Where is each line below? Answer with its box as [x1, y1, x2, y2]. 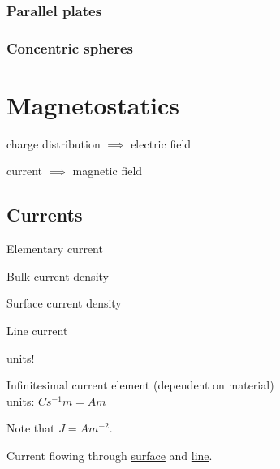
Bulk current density [6, 267, 109, 284]
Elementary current [6, 240, 103, 257]
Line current [6, 321, 68, 338]
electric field [131, 135, 192, 152]
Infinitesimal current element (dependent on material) [6, 376, 274, 394]
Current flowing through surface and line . [6, 446, 213, 463]
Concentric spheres [6, 37, 134, 58]
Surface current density [6, 295, 122, 312]
